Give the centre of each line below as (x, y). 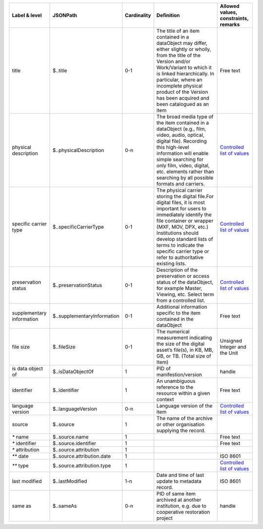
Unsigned (231, 341)
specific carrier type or (183, 251)
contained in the (175, 319)
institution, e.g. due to (181, 506)
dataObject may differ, (182, 43)
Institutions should (178, 233)
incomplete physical (179, 86)
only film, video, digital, (183, 165)
